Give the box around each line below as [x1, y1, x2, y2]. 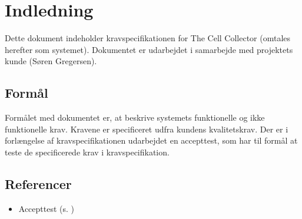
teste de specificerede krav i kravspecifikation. [5, 145, 170, 158]
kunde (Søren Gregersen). [5, 55, 97, 67]
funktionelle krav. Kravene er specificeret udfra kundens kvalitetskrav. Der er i [5, 122, 288, 135]
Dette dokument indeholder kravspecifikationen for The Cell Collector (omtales [5, 32, 291, 44]
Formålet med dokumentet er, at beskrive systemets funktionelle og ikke [5, 111, 265, 124]
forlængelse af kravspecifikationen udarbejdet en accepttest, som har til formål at [5, 134, 298, 147]
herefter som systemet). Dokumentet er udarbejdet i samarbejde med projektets [5, 43, 293, 55]
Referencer [5, 174, 72, 193]
